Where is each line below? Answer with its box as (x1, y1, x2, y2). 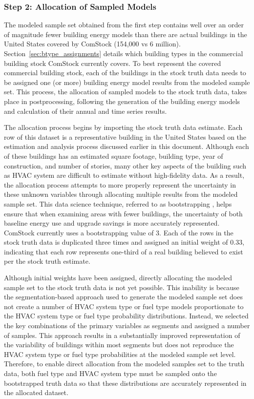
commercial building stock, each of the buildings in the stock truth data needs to (4, 67, 246, 78)
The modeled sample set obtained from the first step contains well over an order (4, 20, 244, 30)
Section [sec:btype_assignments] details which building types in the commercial (4, 48, 243, 58)
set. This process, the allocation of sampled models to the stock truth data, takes (4, 86, 247, 97)
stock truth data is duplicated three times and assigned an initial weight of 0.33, (4, 237, 245, 247)
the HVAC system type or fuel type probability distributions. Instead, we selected (4, 311, 249, 321)
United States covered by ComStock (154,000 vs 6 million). (4, 39, 181, 49)
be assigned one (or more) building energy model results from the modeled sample (4, 77, 250, 87)
